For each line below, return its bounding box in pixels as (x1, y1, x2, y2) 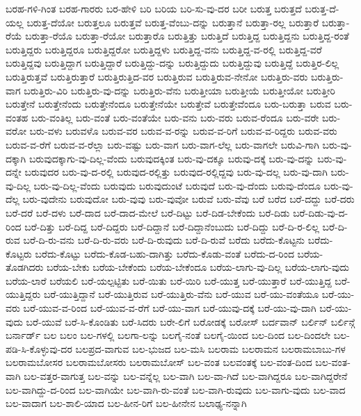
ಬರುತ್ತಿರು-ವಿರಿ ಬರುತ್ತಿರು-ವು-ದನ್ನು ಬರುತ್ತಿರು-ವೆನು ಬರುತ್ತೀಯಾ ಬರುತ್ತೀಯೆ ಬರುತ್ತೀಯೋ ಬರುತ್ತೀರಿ (24, 83, 335, 97)
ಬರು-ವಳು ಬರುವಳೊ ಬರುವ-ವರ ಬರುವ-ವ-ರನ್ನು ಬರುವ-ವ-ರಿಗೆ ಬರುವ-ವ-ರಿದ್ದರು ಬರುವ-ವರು (29, 124, 337, 138)
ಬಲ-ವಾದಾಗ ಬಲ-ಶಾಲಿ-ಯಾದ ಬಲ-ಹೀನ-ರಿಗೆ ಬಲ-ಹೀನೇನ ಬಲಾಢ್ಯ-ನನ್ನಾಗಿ (6, 396, 247, 410)
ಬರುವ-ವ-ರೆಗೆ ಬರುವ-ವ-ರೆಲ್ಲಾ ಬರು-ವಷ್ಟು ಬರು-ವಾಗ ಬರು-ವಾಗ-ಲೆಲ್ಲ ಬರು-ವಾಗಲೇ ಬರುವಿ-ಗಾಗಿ (6, 137, 319, 151)
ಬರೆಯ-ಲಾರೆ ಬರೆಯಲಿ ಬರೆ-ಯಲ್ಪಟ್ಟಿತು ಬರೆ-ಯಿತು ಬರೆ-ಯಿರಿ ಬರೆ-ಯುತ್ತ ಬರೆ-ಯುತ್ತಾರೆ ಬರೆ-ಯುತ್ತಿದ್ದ (6, 273, 332, 288)
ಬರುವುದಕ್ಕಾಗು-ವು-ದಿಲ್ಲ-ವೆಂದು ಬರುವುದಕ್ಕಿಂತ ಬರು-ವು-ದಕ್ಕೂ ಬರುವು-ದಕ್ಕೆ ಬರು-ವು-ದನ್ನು (29, 151, 314, 165)
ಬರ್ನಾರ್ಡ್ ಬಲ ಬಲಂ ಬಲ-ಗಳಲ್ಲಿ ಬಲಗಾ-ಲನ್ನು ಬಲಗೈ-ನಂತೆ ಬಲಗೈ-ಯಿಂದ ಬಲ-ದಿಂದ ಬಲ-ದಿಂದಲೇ (6, 328, 330, 342)
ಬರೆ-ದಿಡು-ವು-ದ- (293, 205, 348, 219)
